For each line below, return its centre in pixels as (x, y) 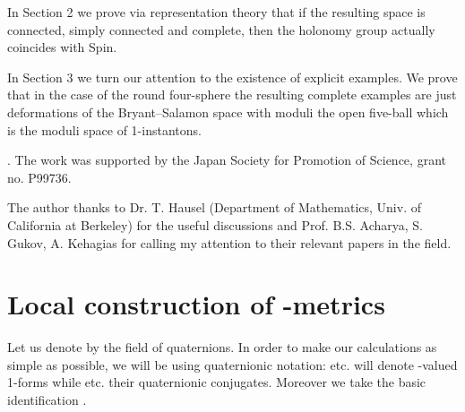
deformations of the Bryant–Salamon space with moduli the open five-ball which (228, 112)
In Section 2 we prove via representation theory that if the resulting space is (216, 12)
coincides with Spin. (62, 47)
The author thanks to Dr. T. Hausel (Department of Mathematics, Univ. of (214, 207)
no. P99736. (39, 177)
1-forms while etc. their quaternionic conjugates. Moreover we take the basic (217, 382)
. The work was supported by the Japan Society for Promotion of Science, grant (227, 160)
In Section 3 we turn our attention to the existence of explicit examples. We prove (232, 77)
